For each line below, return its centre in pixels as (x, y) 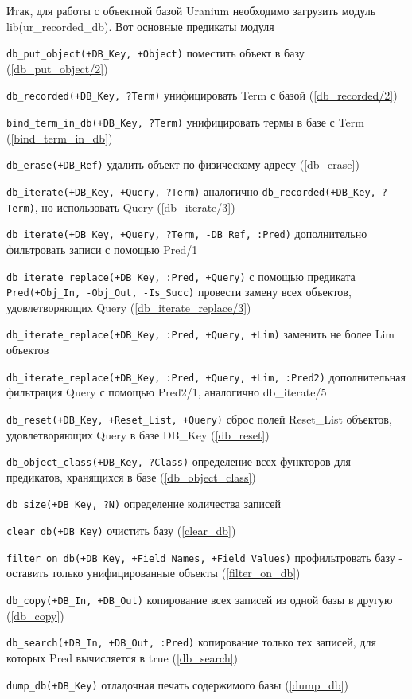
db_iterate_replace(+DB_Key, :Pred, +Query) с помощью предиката (181, 276)
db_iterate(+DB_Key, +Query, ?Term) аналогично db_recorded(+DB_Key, (191, 191)
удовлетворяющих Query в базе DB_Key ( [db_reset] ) (138, 434)
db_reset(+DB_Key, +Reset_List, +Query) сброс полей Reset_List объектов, (199, 418)
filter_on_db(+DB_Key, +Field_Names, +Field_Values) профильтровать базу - (205, 557)
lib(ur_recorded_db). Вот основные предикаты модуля (140, 26)
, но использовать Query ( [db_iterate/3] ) (135, 207)
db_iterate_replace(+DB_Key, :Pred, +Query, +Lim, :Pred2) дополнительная (206, 376)
